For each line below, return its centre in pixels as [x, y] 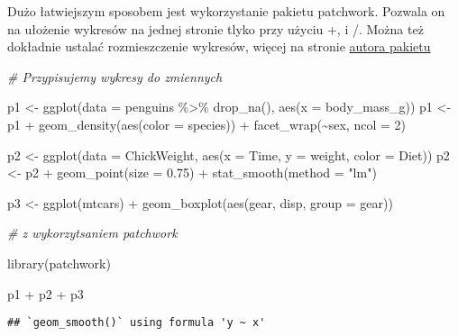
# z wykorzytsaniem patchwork [92, 233]
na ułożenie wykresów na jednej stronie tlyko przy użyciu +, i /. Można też [215, 28]
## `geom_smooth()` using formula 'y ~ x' [137, 323]
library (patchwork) [59, 263]
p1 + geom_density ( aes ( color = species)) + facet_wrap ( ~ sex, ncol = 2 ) [206, 124]
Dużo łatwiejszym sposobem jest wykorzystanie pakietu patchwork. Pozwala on [226, 11]
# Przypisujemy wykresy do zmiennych [115, 76]
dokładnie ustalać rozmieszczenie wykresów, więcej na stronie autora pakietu [219, 46]
